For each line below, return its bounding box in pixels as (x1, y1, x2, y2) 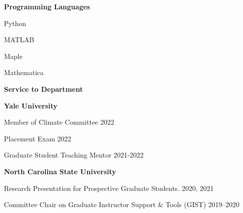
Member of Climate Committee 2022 (4, 117, 114, 127)
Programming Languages (4, 1, 90, 11)
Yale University (4, 100, 58, 110)
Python (4, 18, 26, 28)
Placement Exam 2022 (4, 133, 71, 143)
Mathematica (4, 67, 44, 78)
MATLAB (4, 34, 34, 45)
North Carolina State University (4, 166, 117, 176)
